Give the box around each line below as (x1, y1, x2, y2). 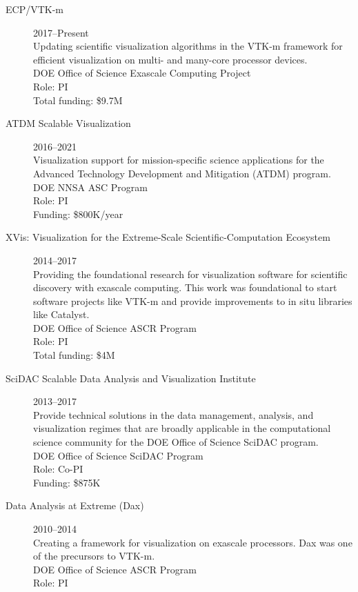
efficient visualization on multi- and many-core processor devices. (33, 52, 308, 66)
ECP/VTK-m (6, 2, 63, 16)
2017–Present (33, 25, 89, 39)
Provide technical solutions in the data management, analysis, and (33, 407, 314, 422)
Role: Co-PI (33, 462, 83, 476)
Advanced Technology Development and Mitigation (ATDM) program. (33, 166, 331, 180)
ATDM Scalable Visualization (6, 116, 131, 130)
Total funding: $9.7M (33, 92, 123, 107)
